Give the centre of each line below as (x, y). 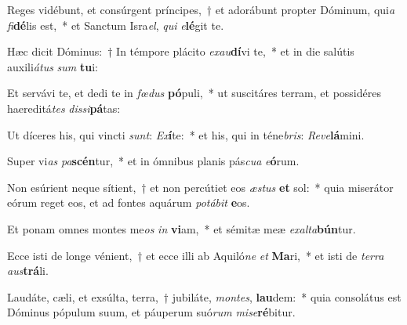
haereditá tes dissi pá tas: (64, 108)
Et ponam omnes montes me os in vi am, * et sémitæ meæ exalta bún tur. (182, 228)
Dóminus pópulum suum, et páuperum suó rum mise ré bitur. (151, 312)
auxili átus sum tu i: (53, 66)
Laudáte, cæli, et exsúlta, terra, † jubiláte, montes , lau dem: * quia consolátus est (204, 296)
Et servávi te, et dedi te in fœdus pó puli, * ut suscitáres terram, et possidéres (194, 93)
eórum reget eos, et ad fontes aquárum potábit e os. (129, 202)
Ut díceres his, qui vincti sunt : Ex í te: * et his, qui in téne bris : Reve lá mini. (186, 134)
